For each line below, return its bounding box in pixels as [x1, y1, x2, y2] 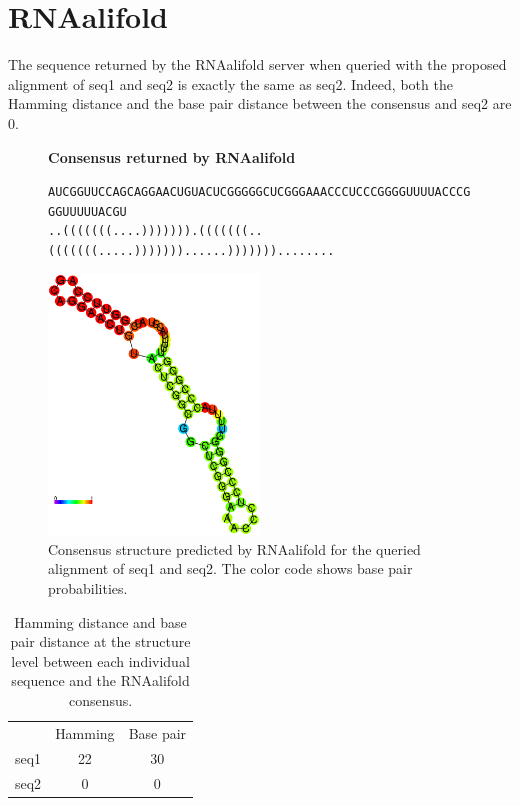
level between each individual [11, 650, 190, 671]
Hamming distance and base [14, 611, 187, 632]
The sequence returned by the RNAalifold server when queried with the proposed [8, 54, 507, 75]
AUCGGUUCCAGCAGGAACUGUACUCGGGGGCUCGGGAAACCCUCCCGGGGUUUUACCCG [48, 185, 471, 200]
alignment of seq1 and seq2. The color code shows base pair [48, 558, 413, 579]
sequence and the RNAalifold [11, 670, 190, 691]
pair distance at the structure [10, 631, 191, 652]
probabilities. [48, 578, 128, 599]
